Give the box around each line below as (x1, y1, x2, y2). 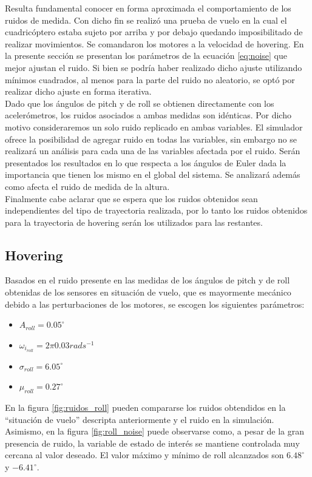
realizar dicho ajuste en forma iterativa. (5, 85, 152, 98)
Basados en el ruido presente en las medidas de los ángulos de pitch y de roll (5, 274, 290, 286)
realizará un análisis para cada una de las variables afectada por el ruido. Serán (5, 144, 300, 157)
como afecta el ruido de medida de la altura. (5, 180, 170, 192)
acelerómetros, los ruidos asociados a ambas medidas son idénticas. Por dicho (5, 109, 291, 121)
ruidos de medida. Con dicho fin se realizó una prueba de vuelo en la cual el (5, 13, 287, 26)
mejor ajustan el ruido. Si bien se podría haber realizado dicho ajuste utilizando (5, 61, 302, 73)
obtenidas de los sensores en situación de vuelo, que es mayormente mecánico (5, 286, 291, 299)
